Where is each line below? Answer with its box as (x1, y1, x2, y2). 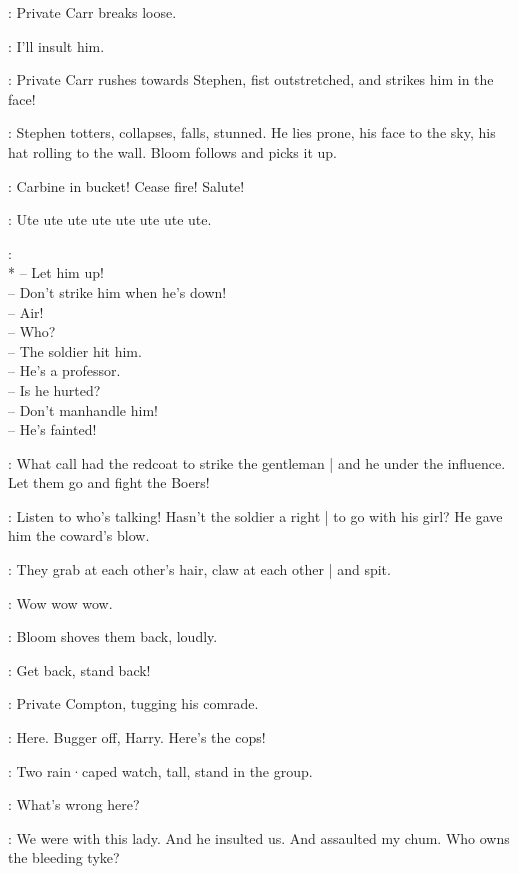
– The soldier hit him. (8, 340, 142, 361)
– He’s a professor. (8, 360, 121, 381)
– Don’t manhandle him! (8, 399, 158, 420)
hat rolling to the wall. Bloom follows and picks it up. (8, 141, 338, 162)
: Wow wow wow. (8, 592, 113, 613)
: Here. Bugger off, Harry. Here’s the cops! (8, 727, 266, 748)
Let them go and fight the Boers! (8, 472, 210, 493)
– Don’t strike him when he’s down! (8, 281, 227, 302)
